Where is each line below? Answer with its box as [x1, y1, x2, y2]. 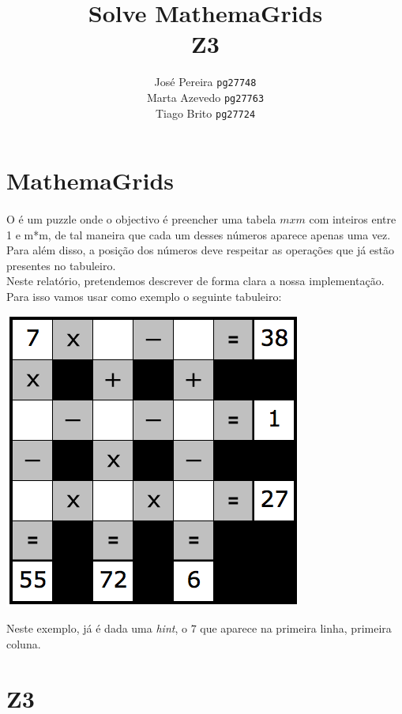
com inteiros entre [309, 211, 396, 227]
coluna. [6, 635, 41, 652]
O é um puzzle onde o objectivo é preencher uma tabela [6, 211, 276, 227]
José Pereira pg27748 [154, 73, 257, 90]
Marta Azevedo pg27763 [146, 88, 265, 105]
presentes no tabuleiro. [6, 257, 116, 273]
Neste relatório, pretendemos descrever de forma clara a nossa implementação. [6, 272, 385, 289]
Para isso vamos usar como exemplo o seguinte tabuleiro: [6, 288, 282, 305]
